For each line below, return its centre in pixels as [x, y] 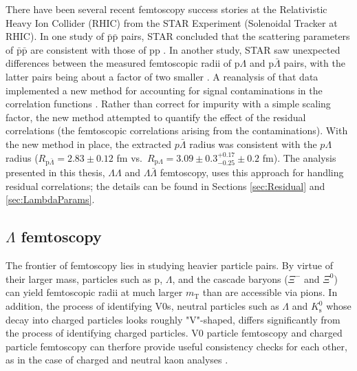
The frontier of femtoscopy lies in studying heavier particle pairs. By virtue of [169, 265]
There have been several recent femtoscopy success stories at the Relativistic [166, 9]
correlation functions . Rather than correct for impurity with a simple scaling [168, 104]
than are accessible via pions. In [270, 292]
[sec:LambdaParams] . [50, 199]
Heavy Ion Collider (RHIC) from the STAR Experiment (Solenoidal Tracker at [172, 22]
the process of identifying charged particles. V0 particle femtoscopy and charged [174, 333]
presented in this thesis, [55, 172]
